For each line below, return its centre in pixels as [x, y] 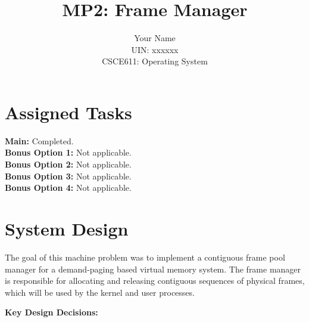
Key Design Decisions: [51, 312]
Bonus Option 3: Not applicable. [68, 176]
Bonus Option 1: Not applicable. [68, 152]
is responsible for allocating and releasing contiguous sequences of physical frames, [155, 281]
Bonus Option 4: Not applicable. [68, 188]
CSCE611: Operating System [155, 61]
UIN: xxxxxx [155, 49]
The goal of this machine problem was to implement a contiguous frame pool [145, 257]
